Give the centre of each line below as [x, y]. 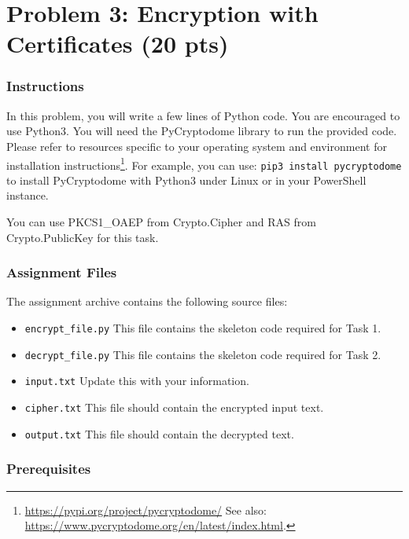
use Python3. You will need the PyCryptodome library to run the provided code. [202, 131]
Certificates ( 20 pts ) [118, 44]
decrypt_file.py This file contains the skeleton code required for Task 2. [203, 354]
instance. [28, 195]
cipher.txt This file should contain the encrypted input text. [174, 407]
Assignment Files [62, 272]
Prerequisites [49, 469]
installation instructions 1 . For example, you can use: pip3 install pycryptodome [204, 163]
